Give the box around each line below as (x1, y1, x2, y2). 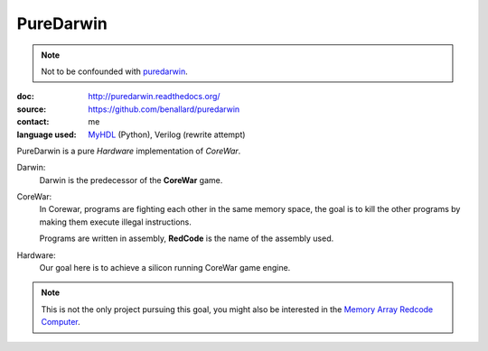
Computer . (41, 317, 80, 328)
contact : (16, 116, 50, 127)
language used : (16, 129, 77, 140)
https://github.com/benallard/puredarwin (88, 104, 240, 115)
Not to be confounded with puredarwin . (41, 66, 189, 77)
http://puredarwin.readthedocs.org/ (88, 91, 221, 102)
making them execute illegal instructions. (39, 217, 192, 227)
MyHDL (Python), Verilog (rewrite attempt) (88, 129, 246, 140)
